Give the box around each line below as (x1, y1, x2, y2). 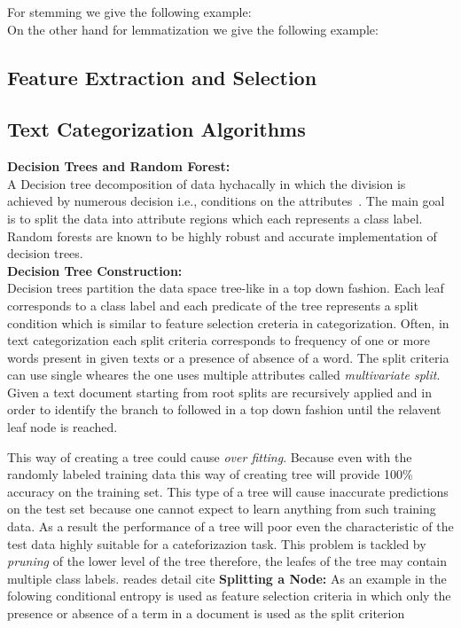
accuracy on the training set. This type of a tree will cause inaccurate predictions (7, 482, 449, 500)
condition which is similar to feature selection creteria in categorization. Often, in (7, 313, 449, 332)
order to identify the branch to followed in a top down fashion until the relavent (7, 400, 441, 419)
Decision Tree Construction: (7, 261, 183, 279)
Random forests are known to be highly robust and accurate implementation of (7, 226, 437, 245)
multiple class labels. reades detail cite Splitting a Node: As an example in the (7, 569, 447, 587)
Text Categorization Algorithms (7, 115, 306, 143)
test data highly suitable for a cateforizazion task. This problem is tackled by (7, 534, 426, 553)
